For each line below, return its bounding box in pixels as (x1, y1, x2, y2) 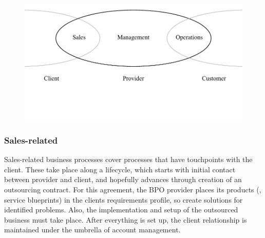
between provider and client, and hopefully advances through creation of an (4, 174, 242, 185)
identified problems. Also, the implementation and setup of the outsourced (4, 204, 238, 215)
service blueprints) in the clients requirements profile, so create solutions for (4, 194, 243, 205)
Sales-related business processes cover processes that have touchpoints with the (4, 154, 253, 165)
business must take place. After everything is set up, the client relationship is (4, 214, 247, 225)
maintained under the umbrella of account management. (4, 224, 181, 235)
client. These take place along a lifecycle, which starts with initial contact (4, 164, 236, 174)
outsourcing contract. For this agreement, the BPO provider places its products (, (4, 184, 261, 194)
